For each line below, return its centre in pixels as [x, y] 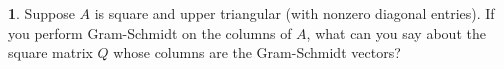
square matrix [50, 52]
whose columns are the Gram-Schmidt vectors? [257, 52]
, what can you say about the [396, 32]
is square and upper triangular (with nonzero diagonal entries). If [294, 13]
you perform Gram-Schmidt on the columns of [150, 32]
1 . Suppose [41, 13]
